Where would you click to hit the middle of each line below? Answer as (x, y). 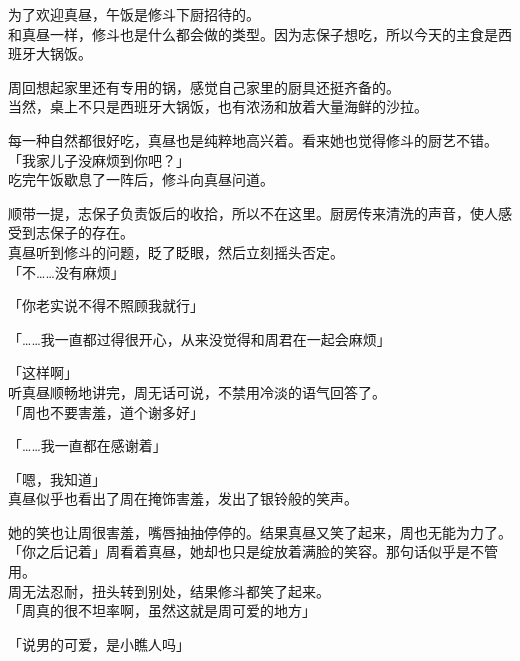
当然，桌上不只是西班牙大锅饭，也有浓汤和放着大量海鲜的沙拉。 (218, 106)
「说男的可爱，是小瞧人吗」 (99, 643)
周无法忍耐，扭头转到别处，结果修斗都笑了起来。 (169, 590)
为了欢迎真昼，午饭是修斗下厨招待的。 (134, 14)
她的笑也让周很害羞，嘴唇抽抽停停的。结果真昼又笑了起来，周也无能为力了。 (260, 531)
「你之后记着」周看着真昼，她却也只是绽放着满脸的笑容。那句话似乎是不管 (253, 551)
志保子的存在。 (84, 232)
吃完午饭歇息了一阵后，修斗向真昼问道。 (141, 179)
